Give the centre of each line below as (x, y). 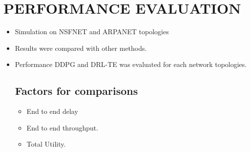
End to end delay (52, 111)
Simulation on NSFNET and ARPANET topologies (92, 32)
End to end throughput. (62, 127)
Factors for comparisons (76, 91)
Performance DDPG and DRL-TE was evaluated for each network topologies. (131, 64)
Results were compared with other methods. (81, 48)
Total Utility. (46, 144)
